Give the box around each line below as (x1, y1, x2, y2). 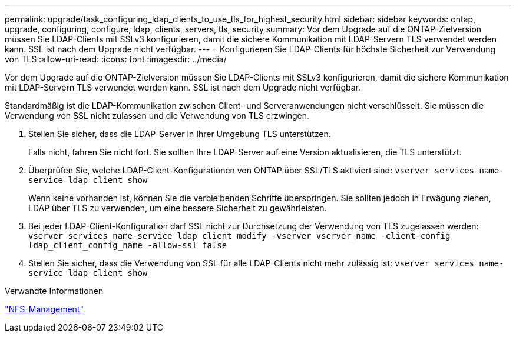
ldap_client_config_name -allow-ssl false (28, 241, 227, 250)
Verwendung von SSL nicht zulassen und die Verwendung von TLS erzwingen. (5, 111, 309, 121)
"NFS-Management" (5, 304, 84, 314)
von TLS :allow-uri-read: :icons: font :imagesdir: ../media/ (5, 54, 227, 64)
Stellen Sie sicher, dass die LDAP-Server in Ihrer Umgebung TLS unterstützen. (28, 129, 331, 139)
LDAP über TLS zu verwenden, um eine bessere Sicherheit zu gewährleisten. (28, 203, 327, 213)
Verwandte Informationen (5, 286, 104, 296)
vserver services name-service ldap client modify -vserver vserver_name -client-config (28, 231, 451, 241)
